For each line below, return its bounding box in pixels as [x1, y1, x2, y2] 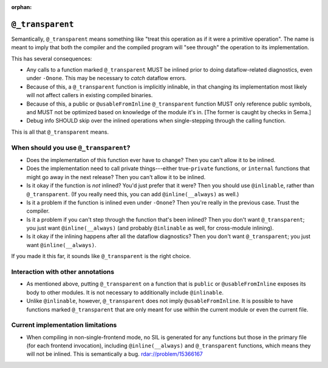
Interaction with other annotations [11, 268, 115, 276]
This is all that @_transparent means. [11, 128, 109, 135]
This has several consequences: [11, 55, 92, 62]
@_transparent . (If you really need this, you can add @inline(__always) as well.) [26, 190, 239, 197]
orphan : [11, 4, 32, 10]
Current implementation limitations [11, 321, 117, 329]
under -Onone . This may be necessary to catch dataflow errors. [26, 75, 186, 82]
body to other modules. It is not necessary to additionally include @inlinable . [26, 288, 224, 296]
